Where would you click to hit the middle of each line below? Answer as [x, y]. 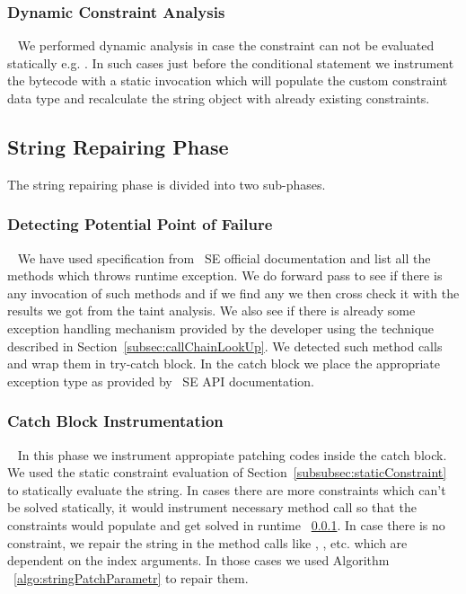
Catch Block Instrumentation [115, 421]
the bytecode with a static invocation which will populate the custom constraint [228, 80]
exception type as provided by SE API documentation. [161, 381]
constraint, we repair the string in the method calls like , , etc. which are [207, 542]
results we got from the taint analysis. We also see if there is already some [211, 310]
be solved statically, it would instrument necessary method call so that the [212, 507]
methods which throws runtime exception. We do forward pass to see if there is [225, 275]
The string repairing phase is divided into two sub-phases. [167, 184]
